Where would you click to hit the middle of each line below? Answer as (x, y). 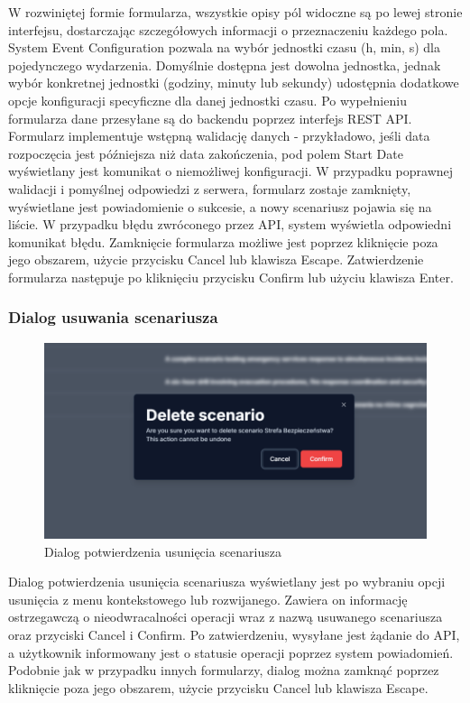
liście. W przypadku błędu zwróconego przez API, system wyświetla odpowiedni (230, 224)
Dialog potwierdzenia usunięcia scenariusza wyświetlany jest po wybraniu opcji (227, 582)
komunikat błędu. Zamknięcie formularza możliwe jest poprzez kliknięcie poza (223, 241)
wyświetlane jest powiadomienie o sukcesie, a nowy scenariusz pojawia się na (220, 206)
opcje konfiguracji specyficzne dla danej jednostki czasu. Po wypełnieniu (207, 100)
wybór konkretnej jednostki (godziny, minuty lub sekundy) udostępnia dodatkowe (234, 83)
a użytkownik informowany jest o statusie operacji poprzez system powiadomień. (231, 652)
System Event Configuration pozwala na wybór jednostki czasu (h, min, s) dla (224, 47)
